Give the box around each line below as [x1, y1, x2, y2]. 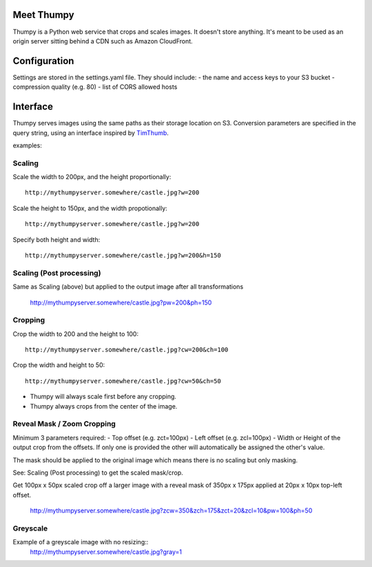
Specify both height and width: [12, 235, 101, 244]
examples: [12, 141, 43, 150]
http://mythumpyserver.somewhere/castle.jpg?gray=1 [30, 548, 183, 556]
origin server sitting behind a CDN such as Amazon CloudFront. [12, 37, 193, 45]
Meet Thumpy [12, 9, 75, 21]
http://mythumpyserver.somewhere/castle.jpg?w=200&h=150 [25, 251, 222, 259]
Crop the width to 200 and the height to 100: [12, 329, 139, 338]
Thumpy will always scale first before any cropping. [30, 393, 177, 401]
